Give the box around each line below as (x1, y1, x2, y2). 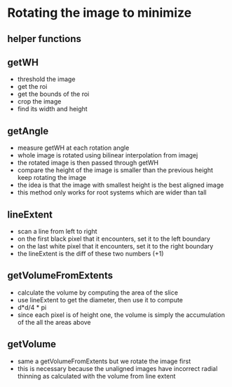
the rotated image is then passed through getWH (17, 159, 159, 167)
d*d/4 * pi (17, 303, 47, 311)
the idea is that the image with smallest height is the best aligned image (17, 181, 224, 190)
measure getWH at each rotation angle (17, 143, 130, 152)
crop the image (17, 97, 62, 106)
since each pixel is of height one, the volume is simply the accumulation (17, 310, 226, 319)
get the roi (17, 83, 48, 91)
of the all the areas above (17, 318, 91, 326)
